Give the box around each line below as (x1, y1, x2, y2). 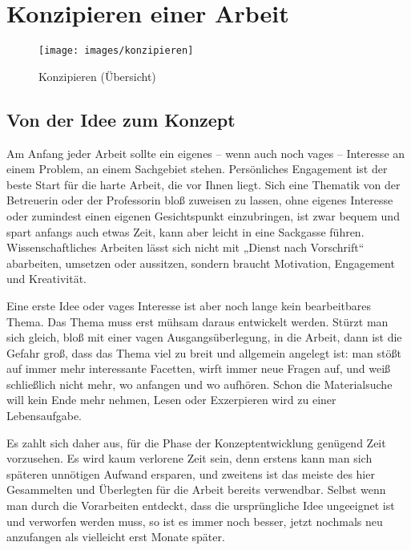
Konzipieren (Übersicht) (38, 67, 156, 84)
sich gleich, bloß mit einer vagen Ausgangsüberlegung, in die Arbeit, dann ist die (6, 329, 402, 346)
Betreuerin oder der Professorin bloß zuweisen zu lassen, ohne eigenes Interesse (6, 192, 393, 208)
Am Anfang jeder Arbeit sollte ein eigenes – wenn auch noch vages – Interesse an (6, 144, 405, 161)
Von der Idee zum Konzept (6, 107, 236, 131)
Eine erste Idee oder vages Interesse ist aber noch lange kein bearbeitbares (6, 297, 372, 313)
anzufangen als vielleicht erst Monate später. (6, 528, 225, 545)
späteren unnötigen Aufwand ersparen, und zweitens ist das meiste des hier (6, 465, 375, 482)
